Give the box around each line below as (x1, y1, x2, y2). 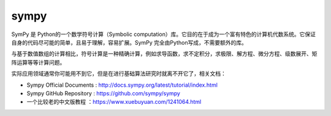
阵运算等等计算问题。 (11, 59, 66, 66)
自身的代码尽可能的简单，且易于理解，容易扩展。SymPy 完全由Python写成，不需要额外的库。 (11, 38, 248, 46)
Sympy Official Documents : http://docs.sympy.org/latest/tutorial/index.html (26, 81, 218, 89)
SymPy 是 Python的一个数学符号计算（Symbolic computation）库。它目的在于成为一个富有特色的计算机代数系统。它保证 (11, 31, 316, 38)
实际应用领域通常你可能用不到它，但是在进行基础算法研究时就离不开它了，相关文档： (11, 70, 226, 78)
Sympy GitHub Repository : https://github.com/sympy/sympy (26, 89, 181, 97)
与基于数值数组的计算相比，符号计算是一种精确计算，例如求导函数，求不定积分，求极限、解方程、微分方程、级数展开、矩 (11, 50, 318, 57)
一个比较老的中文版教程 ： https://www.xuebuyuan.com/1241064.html (26, 98, 202, 106)
